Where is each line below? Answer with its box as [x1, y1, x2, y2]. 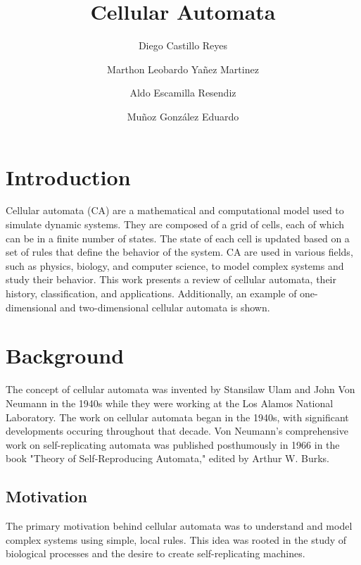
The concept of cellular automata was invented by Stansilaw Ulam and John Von [6, 382, 355, 397]
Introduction [6, 162, 131, 191]
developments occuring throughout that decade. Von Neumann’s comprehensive [6, 423, 348, 438]
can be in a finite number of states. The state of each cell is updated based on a [6, 230, 350, 245]
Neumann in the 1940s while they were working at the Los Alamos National [6, 395, 334, 410]
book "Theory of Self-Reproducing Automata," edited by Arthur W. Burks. [6, 451, 329, 466]
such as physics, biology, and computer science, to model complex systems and [6, 258, 344, 273]
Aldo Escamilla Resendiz [129, 85, 236, 100]
